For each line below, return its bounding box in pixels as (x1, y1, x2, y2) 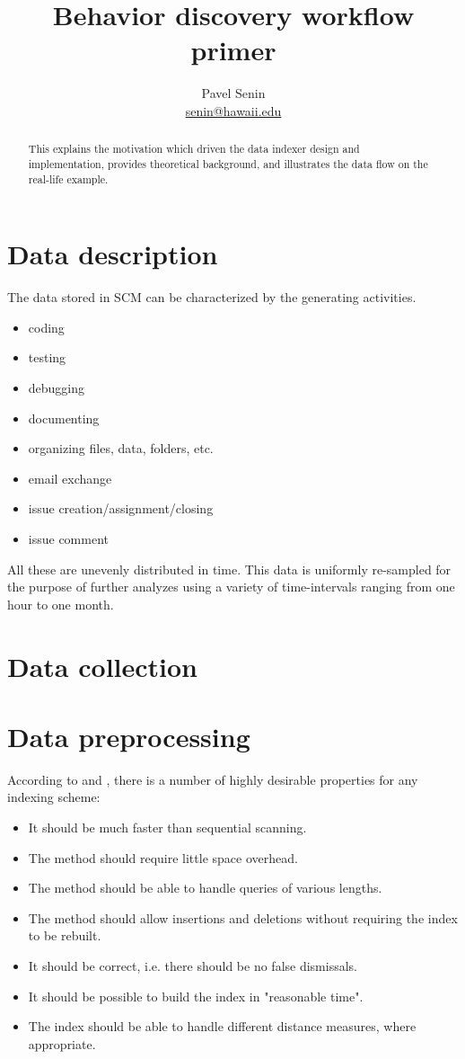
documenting (28, 408, 100, 427)
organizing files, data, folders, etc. (28, 439, 214, 458)
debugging (28, 378, 85, 396)
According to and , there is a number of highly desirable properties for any (7, 770, 418, 788)
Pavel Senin (201, 84, 266, 102)
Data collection (7, 647, 198, 684)
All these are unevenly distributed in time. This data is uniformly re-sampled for (7, 559, 452, 578)
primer (190, 31, 276, 68)
